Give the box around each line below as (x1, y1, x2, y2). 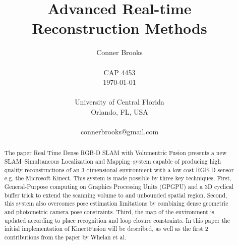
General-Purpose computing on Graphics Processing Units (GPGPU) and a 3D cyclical (4, 182, 233, 191)
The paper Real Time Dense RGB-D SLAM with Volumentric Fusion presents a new (4, 149, 227, 157)
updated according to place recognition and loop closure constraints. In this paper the (4, 216, 230, 224)
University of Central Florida (75, 96, 164, 107)
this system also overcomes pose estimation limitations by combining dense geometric (4, 199, 228, 208)
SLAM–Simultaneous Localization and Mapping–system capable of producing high (4, 157, 221, 166)
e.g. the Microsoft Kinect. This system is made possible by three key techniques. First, (4, 174, 231, 182)
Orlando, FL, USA (91, 106, 148, 117)
